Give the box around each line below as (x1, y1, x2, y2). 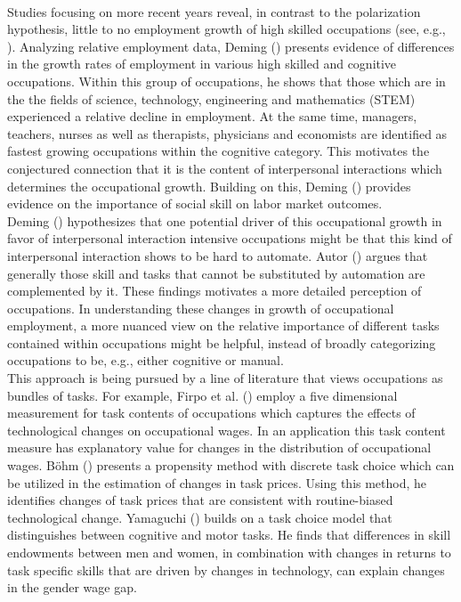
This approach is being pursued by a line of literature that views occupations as (7, 369, 443, 387)
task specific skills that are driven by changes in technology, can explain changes (7, 560, 445, 579)
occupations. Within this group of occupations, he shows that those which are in (7, 71, 446, 90)
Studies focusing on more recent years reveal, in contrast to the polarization (7, 2, 421, 20)
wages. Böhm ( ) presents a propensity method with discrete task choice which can (7, 456, 455, 475)
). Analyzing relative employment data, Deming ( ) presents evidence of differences (7, 37, 455, 55)
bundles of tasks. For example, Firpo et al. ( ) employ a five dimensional (7, 386, 398, 404)
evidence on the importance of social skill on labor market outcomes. (7, 194, 383, 213)
